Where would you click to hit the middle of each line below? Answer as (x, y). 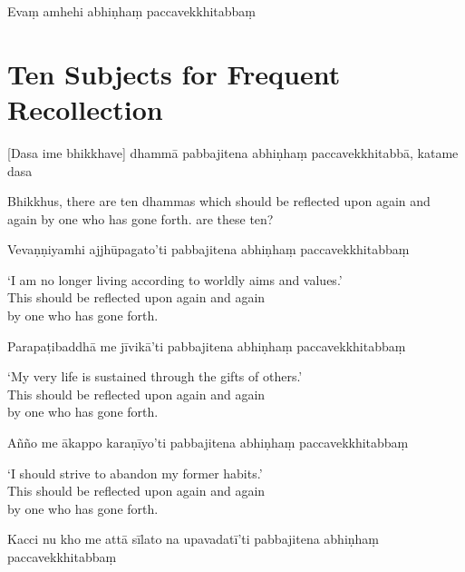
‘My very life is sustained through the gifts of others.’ (155, 376)
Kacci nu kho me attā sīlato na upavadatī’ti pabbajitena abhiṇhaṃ (194, 539)
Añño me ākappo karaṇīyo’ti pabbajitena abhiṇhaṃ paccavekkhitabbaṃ (208, 443)
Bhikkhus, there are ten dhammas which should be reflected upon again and (219, 201)
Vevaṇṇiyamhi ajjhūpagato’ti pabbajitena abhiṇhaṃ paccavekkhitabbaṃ (208, 249)
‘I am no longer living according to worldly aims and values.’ (175, 279)
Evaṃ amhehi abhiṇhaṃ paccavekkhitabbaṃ (131, 11)
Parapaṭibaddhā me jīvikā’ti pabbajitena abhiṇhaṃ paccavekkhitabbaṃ (207, 345)
